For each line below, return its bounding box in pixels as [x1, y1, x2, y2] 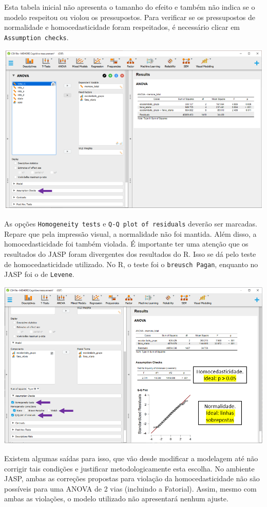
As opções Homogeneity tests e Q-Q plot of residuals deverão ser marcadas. [4, 218, 257, 229]
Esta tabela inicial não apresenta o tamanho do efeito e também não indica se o [4, 2, 255, 12]
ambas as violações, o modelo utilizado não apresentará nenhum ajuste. [4, 493, 228, 504]
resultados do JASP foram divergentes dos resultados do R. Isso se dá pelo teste [4, 248, 256, 259]
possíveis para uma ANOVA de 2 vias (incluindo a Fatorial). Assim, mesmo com [4, 483, 257, 494]
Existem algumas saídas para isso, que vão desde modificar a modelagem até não [4, 453, 258, 463]
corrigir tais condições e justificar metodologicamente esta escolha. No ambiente [4, 463, 255, 474]
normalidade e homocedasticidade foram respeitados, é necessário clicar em [4, 22, 240, 32]
